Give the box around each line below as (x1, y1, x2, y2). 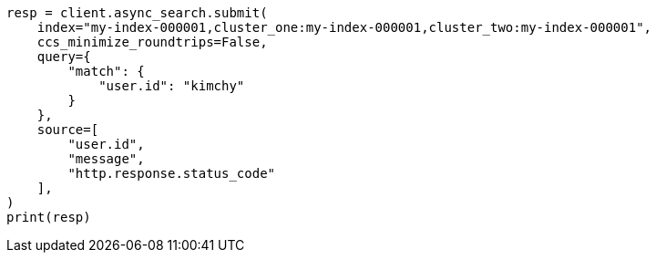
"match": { (67, 64, 145, 78)
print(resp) (6, 210, 91, 224)
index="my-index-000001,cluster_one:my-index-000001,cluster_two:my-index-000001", (36, 20, 652, 35)
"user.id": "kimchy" (98, 78, 245, 93)
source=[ (36, 122, 99, 137)
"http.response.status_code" (67, 166, 276, 181)
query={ (36, 49, 91, 64)
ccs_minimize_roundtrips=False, (36, 35, 268, 49)
